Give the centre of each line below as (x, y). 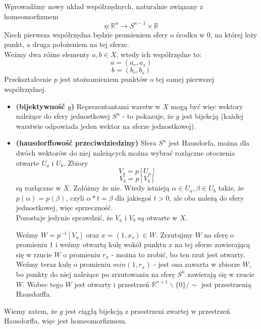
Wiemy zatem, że (31, 311)
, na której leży (234, 34)
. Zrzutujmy (174, 234)
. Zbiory (76, 162)
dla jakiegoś (133, 197)
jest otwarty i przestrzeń (112, 284)
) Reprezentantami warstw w (116, 106)
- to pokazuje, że (148, 116)
